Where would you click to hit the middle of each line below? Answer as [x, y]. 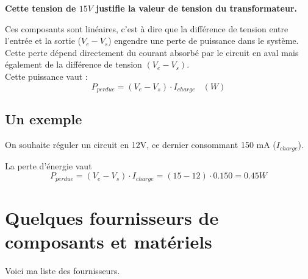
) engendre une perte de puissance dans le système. [203, 41]
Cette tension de [41, 8]
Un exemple [44, 119]
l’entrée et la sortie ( [43, 41]
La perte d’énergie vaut [48, 165]
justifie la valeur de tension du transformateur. [196, 8]
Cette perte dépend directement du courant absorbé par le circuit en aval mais [152, 52]
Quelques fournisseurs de [112, 217]
